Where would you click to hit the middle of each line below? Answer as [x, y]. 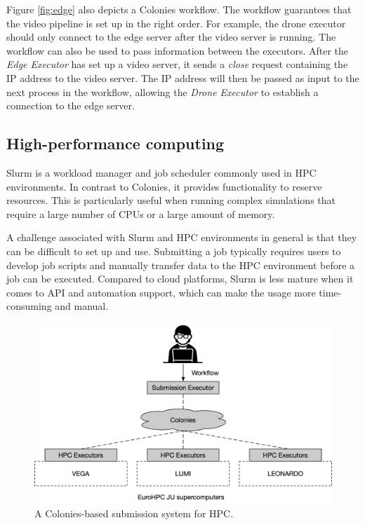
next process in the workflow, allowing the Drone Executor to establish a [162, 91]
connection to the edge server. [71, 105]
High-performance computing [115, 143]
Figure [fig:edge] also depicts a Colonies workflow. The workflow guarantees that [179, 9]
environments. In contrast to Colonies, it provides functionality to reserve [164, 186]
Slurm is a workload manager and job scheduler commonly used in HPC [161, 172]
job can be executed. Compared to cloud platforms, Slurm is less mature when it [180, 279]
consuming [29, 306]
